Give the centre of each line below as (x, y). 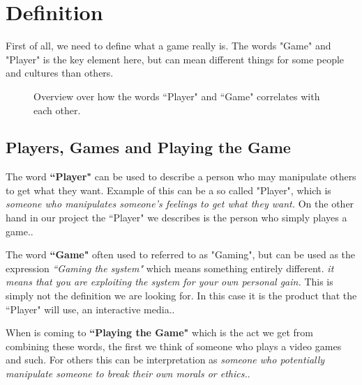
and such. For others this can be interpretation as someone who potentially (165, 360)
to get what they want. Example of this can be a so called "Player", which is (168, 190)
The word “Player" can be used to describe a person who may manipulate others (181, 176)
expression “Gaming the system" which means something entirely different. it (170, 268)
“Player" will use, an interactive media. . (90, 309)
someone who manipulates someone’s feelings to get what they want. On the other (180, 204)
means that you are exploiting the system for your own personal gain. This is (169, 282)
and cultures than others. (60, 73)
